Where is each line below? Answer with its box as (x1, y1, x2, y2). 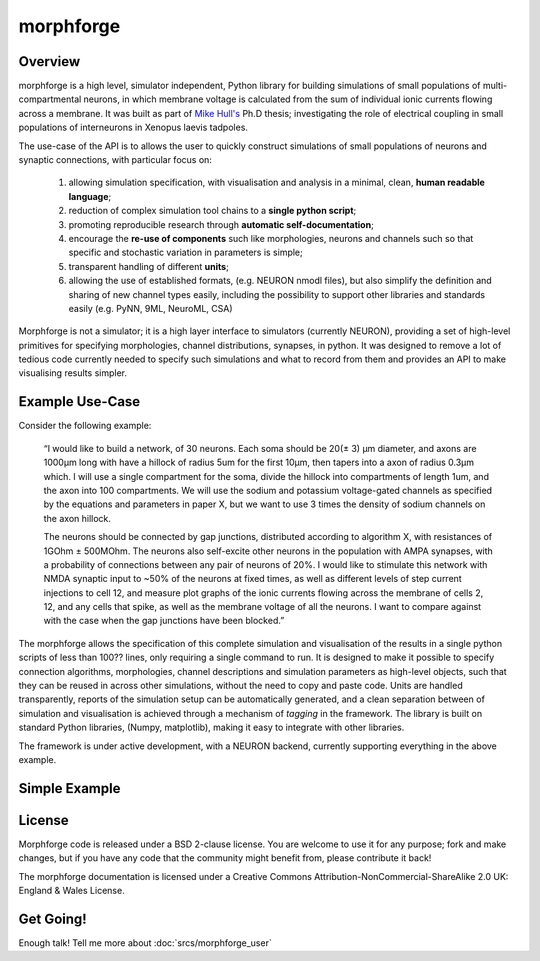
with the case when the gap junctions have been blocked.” (43, 615, 285, 627)
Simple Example (18, 780, 121, 797)
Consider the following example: (18, 420, 152, 432)
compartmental (18, 93, 82, 105)
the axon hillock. (43, 512, 112, 524)
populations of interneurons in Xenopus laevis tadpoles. (18, 121, 249, 134)
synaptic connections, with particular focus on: (18, 154, 212, 166)
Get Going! (18, 910, 87, 927)
